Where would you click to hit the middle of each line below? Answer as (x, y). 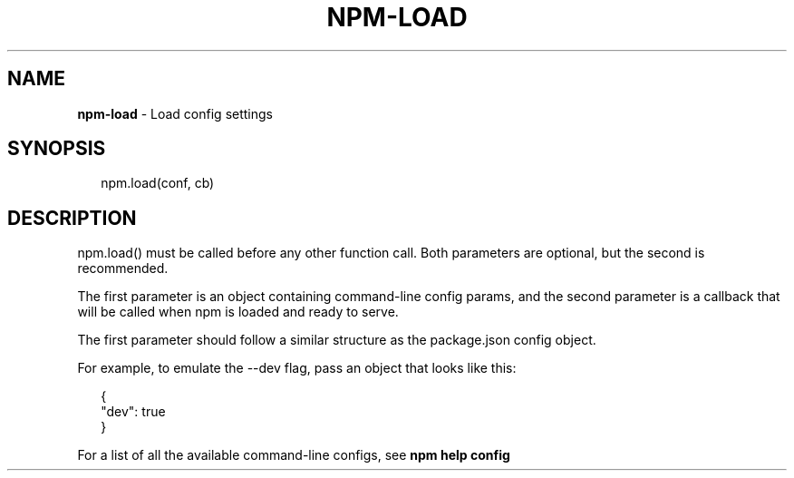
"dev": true (133, 412)
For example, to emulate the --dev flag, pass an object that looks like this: (297, 368)
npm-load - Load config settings (175, 113)
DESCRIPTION (72, 218)
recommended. (123, 268)
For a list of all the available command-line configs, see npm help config (294, 455)
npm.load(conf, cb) (158, 183)
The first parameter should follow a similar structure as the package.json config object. (337, 340)
